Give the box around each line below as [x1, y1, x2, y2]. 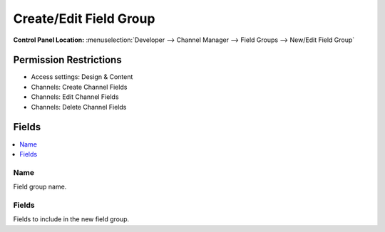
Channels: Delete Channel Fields [31, 102, 127, 111]
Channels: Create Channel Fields [31, 83, 128, 91]
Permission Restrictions [13, 54, 122, 66]
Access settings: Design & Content [31, 73, 133, 81]
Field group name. [13, 182, 67, 191]
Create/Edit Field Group [13, 11, 155, 26]
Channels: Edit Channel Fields [31, 93, 119, 101]
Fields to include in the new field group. [13, 215, 130, 223]
